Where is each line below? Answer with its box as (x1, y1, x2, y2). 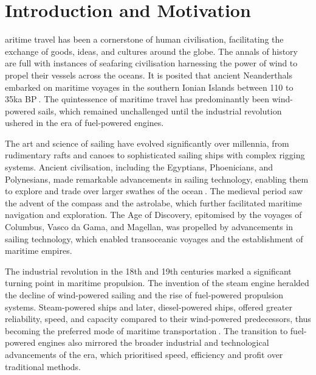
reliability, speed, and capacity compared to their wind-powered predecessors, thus (5, 312, 311, 325)
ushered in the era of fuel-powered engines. (5, 116, 164, 129)
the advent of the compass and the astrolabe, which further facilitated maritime (5, 196, 302, 209)
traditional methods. (5, 360, 81, 373)
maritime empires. (5, 244, 72, 257)
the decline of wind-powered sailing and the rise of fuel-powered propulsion (5, 289, 284, 301)
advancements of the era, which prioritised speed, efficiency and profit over (5, 348, 283, 360)
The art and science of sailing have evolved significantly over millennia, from (5, 136, 289, 149)
